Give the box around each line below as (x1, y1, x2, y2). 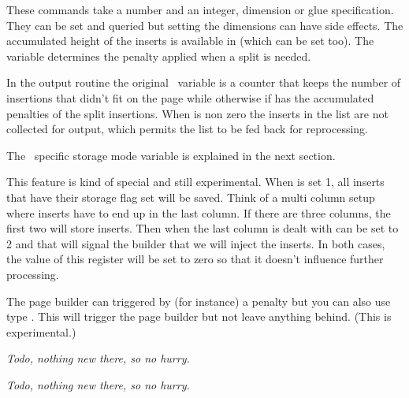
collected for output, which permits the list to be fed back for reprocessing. (6, 121, 369, 137)
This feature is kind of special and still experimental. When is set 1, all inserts (6, 173, 385, 190)
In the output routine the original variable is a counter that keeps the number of (6, 74, 401, 91)
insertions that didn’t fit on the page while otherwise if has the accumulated (6, 89, 374, 106)
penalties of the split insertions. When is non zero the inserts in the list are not (6, 105, 389, 121)
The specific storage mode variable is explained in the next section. (6, 147, 336, 163)
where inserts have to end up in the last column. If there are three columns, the (6, 204, 391, 221)
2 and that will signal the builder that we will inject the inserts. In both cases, (6, 235, 385, 251)
